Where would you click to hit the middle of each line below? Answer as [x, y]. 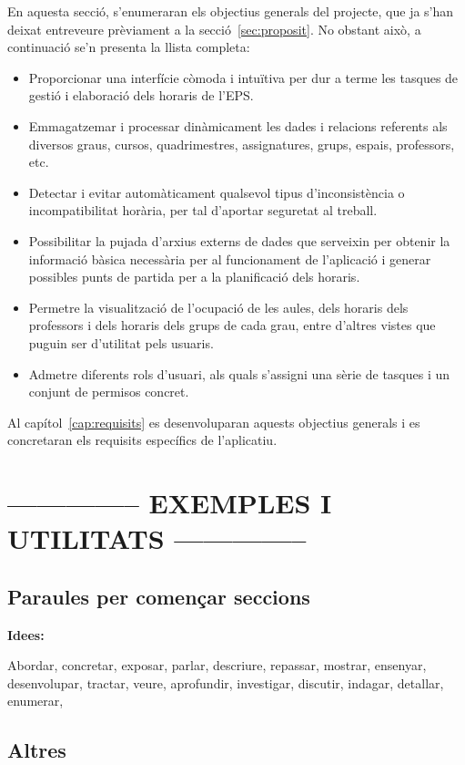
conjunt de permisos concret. [109, 392]
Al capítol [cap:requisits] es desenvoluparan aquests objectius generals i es [214, 422]
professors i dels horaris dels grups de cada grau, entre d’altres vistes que [232, 325]
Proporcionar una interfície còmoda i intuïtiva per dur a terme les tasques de [243, 77]
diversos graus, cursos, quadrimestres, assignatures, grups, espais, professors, [242, 144]
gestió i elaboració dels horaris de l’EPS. [141, 95]
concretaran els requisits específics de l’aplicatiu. [142, 440]
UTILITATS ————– [157, 538]
